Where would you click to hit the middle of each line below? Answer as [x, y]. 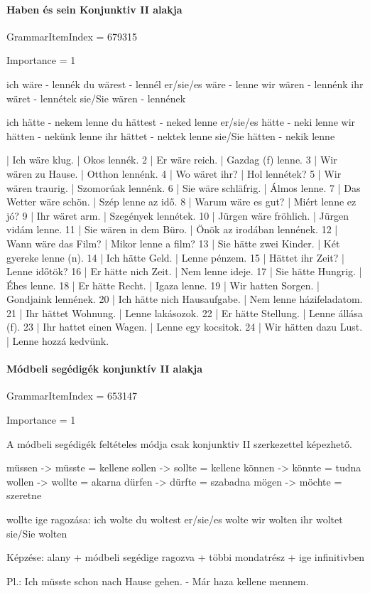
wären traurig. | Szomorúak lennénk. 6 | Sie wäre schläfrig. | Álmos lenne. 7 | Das [184, 187]
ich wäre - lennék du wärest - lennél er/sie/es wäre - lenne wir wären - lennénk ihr [185, 84]
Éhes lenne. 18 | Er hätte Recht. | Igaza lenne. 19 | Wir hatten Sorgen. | [163, 285]
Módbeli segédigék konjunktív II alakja [104, 369]
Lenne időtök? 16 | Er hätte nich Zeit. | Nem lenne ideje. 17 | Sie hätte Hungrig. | [184, 271]
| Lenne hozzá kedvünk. [58, 341]
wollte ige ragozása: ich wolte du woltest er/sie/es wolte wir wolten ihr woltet [175, 519]
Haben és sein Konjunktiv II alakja [94, 9]
